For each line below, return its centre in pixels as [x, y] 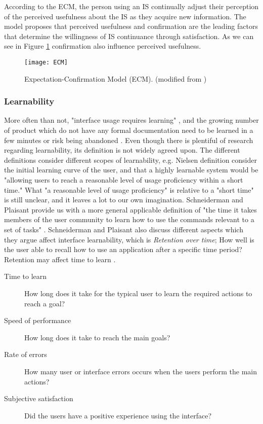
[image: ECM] [46, 62]
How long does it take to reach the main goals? [97, 337]
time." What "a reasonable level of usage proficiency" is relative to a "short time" [129, 189]
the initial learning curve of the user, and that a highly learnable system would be [131, 170]
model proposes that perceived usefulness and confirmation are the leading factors [131, 26]
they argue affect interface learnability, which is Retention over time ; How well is [129, 239]
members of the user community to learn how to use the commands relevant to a [129, 219]
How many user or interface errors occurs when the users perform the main [141, 371]
